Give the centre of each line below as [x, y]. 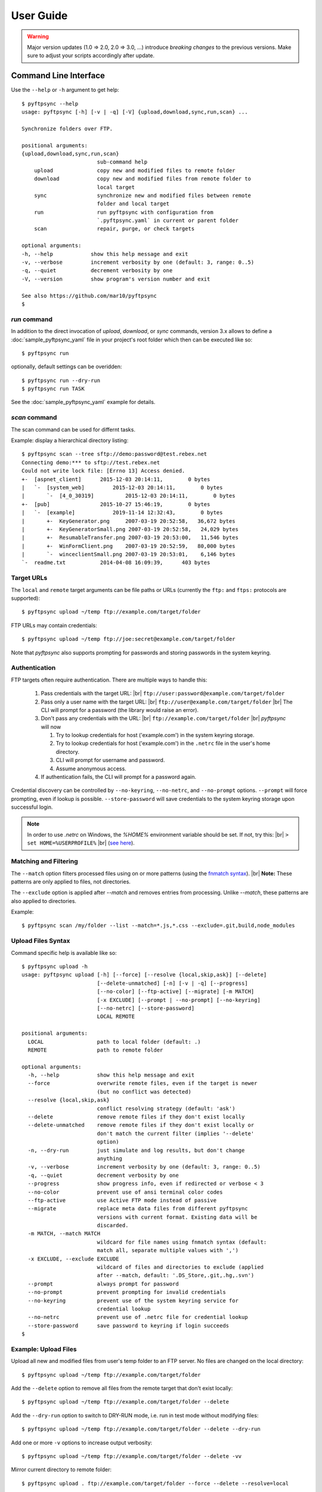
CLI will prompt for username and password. [110, 760]
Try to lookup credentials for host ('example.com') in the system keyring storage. [155, 735]
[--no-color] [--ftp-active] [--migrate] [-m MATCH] [176, 992]
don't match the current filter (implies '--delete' [176, 1133]
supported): [26, 598]
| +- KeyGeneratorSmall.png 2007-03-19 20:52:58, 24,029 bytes [130, 529]
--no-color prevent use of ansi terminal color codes [125, 1192]
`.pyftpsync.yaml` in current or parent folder [168, 221]
